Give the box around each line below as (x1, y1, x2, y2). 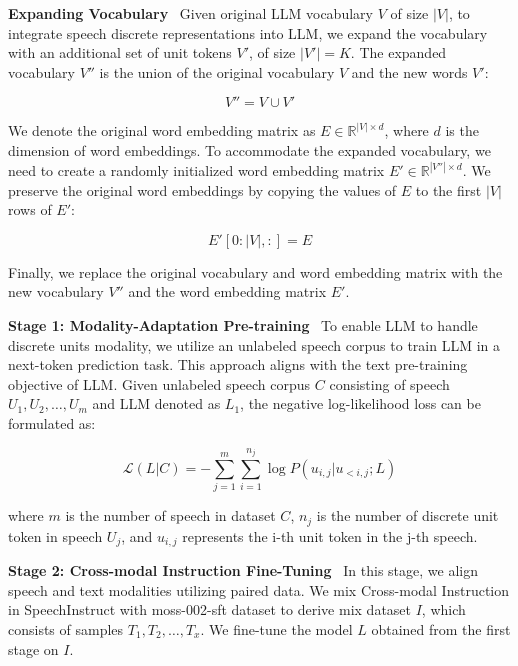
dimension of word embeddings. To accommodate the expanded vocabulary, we (8, 139, 491, 160)
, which (421, 599, 466, 620)
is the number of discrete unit (316, 505, 499, 526)
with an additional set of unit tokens (8, 42, 232, 63)
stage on (8, 638, 59, 659)
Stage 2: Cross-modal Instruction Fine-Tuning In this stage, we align (8, 560, 478, 581)
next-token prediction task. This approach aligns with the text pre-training (8, 354, 468, 375)
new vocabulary (8, 281, 104, 302)
